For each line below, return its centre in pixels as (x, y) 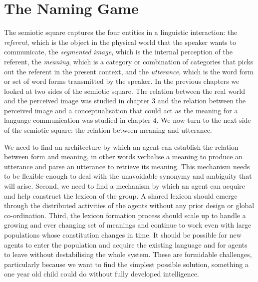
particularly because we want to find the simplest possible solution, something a (126, 264)
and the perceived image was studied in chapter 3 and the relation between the (125, 101)
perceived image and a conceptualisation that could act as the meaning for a (121, 110)
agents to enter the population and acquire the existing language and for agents (126, 244)
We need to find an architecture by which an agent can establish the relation (121, 146)
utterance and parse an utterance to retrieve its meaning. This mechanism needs (127, 166)
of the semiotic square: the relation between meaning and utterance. (108, 130)
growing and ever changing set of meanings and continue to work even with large (128, 225)
